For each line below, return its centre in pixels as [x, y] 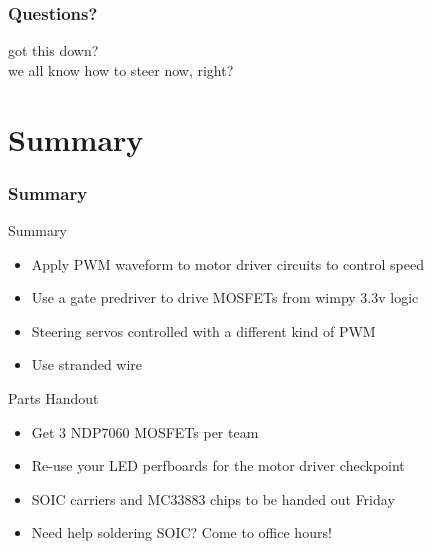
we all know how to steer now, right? [121, 69]
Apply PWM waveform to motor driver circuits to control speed [227, 263]
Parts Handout [53, 397]
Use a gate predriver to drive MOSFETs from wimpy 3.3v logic [225, 297]
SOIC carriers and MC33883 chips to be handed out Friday [213, 498]
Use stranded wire [87, 364]
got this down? [53, 50]
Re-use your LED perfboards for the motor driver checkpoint [218, 465]
